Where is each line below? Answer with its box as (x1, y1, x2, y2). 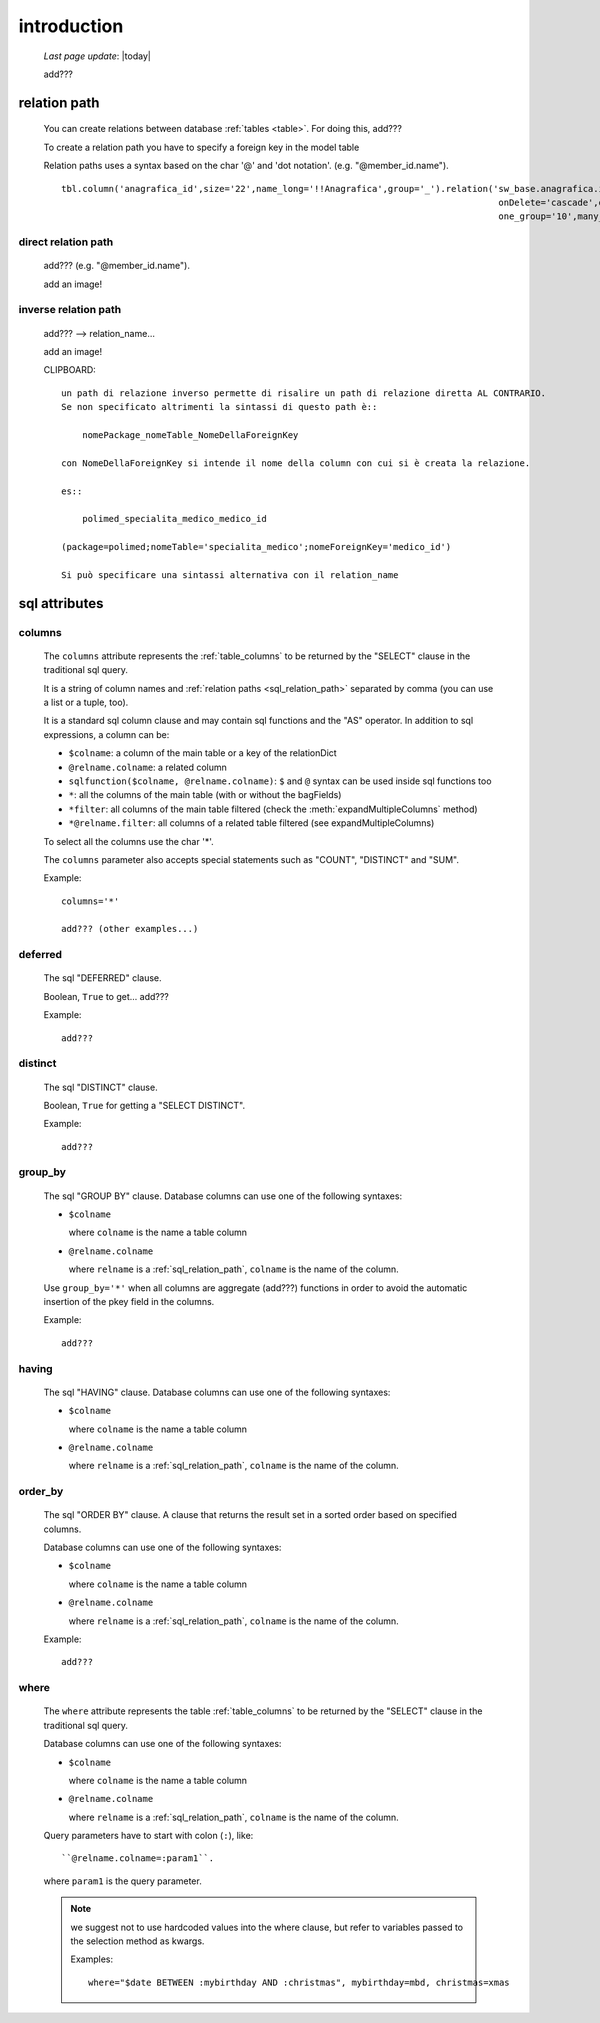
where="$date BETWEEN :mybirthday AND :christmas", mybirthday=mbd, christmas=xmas (88, 1976, 510, 1988)
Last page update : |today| (43, 50, 152, 62)
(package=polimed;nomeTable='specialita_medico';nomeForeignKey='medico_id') (61, 541, 452, 553)
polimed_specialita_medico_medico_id (81, 513, 267, 525)
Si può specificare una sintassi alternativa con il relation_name (61, 569, 399, 580)
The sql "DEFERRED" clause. (43, 972, 162, 984)
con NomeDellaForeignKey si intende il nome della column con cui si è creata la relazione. (61, 457, 531, 469)
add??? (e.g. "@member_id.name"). (43, 260, 190, 272)
